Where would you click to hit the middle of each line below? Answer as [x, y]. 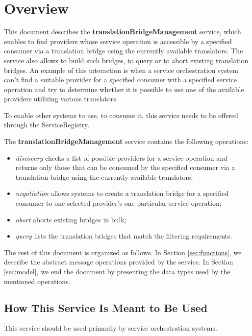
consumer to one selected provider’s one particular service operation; [118, 203]
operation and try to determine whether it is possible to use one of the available [124, 89]
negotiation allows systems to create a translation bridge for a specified [122, 193]
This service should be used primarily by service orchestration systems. [111, 328]
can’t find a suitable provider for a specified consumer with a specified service [121, 80]
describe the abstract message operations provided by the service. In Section [119, 262]
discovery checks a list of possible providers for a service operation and [121, 157]
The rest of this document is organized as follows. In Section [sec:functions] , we [123, 252]
